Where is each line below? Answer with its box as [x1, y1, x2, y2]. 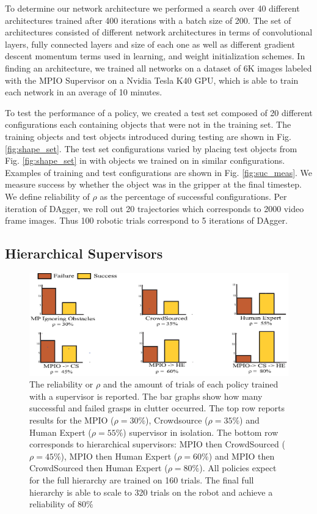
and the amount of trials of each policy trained [103, 378, 279, 391]
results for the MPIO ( [29, 413, 114, 426]
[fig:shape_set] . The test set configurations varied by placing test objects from [5, 142, 297, 155]
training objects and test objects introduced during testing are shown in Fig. [5, 130, 291, 142]
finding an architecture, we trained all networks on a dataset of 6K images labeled [5, 61, 312, 74]
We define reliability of [5, 189, 90, 202]
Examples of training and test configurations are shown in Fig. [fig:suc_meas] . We [5, 166, 313, 178]
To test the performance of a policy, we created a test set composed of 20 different [5, 106, 313, 119]
